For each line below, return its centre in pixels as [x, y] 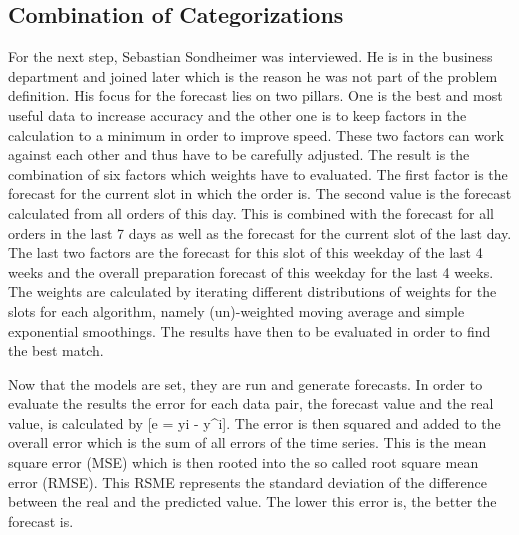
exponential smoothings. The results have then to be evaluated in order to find [249, 330]
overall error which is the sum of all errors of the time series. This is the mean [247, 442]
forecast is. [41, 520]
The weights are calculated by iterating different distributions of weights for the [252, 291]
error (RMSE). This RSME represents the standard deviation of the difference [247, 481]
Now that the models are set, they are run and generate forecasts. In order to [245, 383]
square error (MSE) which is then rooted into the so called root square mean [243, 462]
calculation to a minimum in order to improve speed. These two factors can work [256, 134]
